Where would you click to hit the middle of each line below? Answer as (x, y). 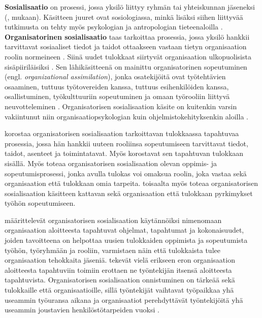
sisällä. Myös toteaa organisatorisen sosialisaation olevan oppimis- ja (111, 163)
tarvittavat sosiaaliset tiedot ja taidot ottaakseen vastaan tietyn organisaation (126, 46)
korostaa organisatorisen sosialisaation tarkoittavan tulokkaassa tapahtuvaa (122, 133)
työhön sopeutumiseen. (40, 203)
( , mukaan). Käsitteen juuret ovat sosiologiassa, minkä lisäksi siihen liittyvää (124, 17)
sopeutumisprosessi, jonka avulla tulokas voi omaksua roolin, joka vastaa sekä (126, 173)
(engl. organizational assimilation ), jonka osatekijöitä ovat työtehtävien (115, 76)
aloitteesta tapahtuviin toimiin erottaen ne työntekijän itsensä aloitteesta (118, 269)
